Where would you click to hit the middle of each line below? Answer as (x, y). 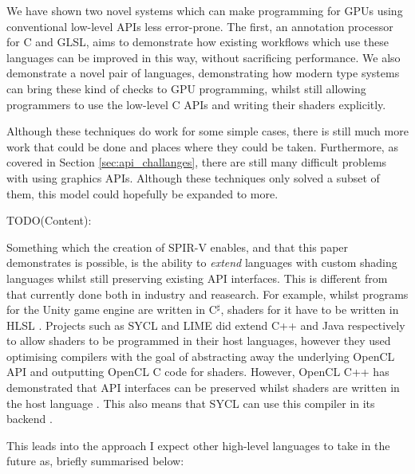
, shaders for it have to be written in (310, 309)
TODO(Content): (49, 220)
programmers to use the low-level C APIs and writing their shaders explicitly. (196, 104)
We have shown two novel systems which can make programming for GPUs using (205, 10)
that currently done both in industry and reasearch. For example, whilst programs (207, 294)
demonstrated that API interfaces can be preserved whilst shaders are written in (203, 388)
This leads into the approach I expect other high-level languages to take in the (198, 445)
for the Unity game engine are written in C (112, 309)
